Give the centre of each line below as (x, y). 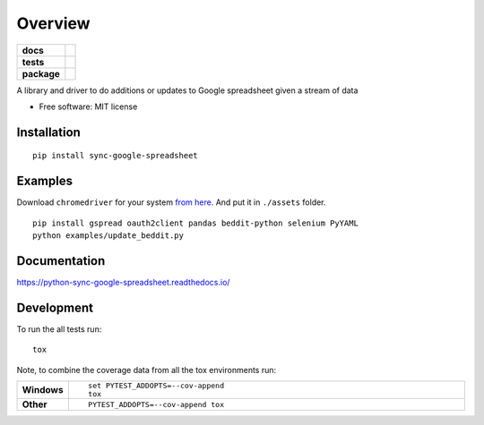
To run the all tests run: (59, 329)
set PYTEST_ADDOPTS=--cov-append (156, 386)
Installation (48, 132)
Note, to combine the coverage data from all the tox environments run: (147, 370)
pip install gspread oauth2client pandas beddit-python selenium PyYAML (195, 223)
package (41, 73)
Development (55, 307)
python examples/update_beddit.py (108, 236)
